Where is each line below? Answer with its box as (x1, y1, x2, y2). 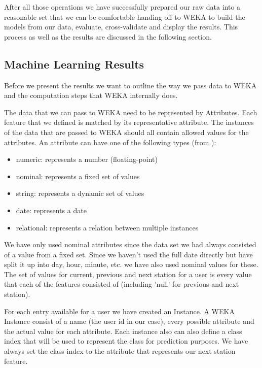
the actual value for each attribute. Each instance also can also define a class (4, 325, 242, 336)
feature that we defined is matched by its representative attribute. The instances (4, 117, 254, 127)
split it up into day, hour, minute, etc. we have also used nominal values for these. (4, 259, 258, 270)
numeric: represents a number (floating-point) (16, 154, 158, 164)
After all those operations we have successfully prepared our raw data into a (4, 2, 241, 12)
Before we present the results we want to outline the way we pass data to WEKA (4, 80, 257, 90)
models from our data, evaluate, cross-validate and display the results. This (4, 21, 238, 32)
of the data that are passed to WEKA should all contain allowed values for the (4, 126, 249, 137)
